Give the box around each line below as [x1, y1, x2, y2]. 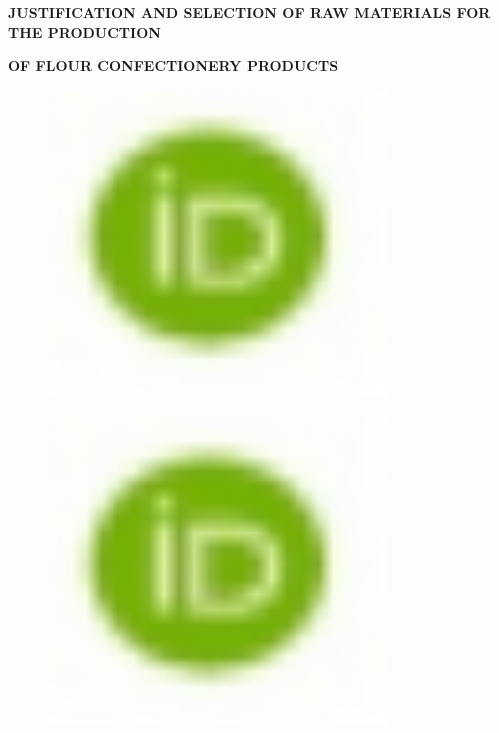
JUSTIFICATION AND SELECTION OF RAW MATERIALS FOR [8, 2, 491, 22]
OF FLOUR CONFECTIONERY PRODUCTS [8, 55, 339, 76]
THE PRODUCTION [8, 21, 161, 42]
